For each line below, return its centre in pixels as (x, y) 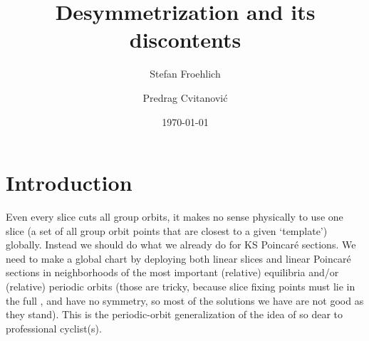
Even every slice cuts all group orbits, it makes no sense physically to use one (175, 217)
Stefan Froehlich (185, 74)
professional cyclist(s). (54, 328)
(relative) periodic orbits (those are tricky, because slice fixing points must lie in (181, 286)
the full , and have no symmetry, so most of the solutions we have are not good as (185, 300)
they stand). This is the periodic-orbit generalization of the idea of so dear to (174, 314)
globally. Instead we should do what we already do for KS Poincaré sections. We (181, 245)
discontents (185, 40)
